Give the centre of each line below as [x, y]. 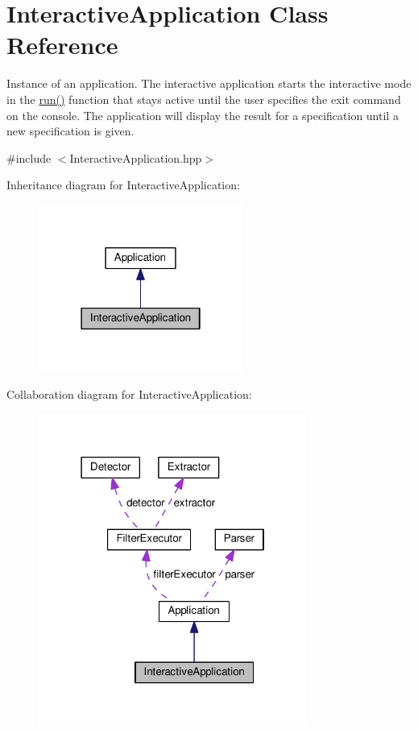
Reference [62, 45]
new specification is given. [70, 131]
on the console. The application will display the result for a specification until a [203, 115]
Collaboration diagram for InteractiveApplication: [129, 394]
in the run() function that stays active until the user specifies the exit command [204, 99]
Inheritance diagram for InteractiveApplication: [123, 185]
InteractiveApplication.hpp [136, 157]
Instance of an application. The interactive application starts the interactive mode [209, 83]
